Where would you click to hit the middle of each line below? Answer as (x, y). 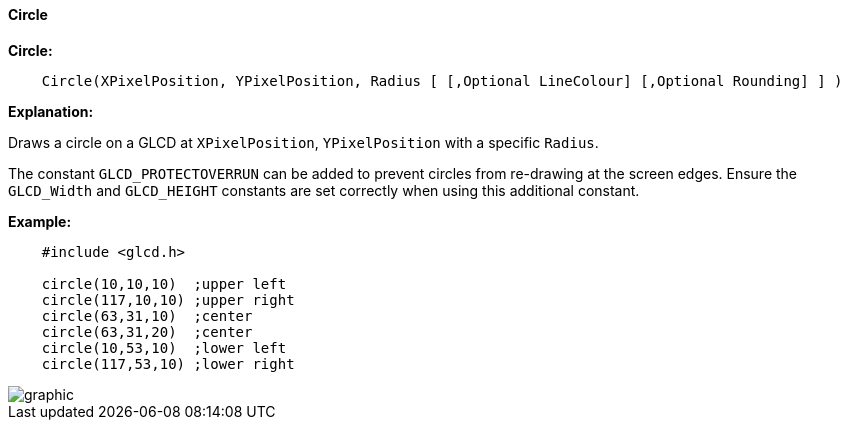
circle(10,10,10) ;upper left (164, 283)
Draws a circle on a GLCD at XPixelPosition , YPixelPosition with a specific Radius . (303, 142)
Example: (40, 221)
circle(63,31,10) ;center (147, 315)
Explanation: (51, 111)
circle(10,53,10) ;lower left (164, 347)
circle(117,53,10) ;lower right (168, 363)
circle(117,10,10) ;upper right (168, 299)
